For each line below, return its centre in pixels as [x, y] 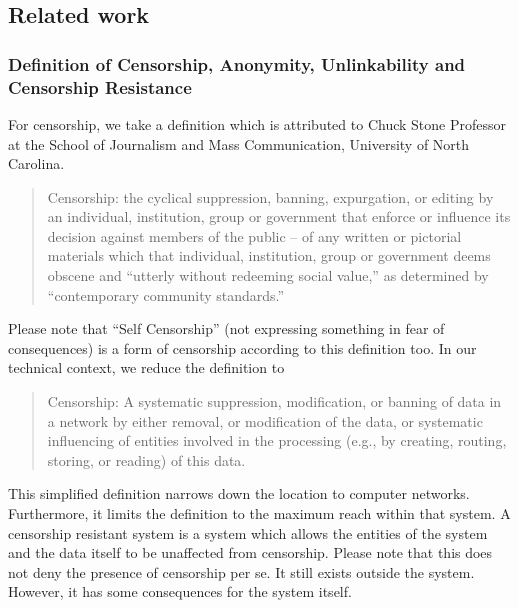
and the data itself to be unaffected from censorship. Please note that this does [250, 552]
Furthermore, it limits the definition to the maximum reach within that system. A [259, 513]
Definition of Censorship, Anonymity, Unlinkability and [237, 63]
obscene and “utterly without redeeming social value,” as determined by [268, 275]
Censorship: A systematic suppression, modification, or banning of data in [274, 401]
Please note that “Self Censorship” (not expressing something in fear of [226, 328]
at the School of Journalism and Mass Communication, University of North [239, 143]
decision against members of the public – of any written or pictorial [254, 235]
